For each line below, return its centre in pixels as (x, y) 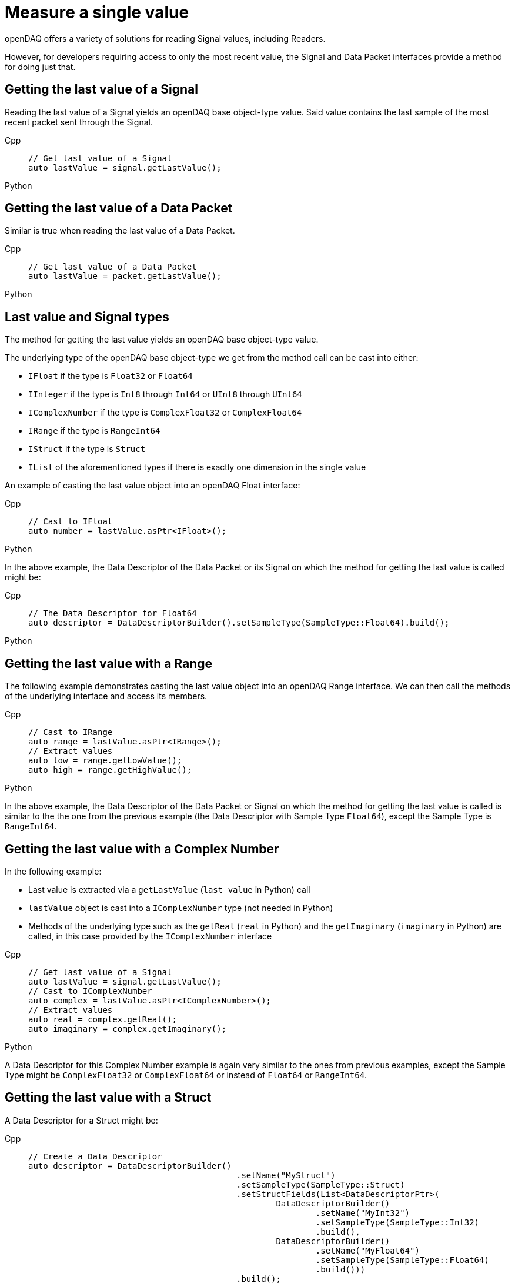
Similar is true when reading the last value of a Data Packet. (120, 231)
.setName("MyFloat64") (367, 1250)
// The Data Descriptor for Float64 (113, 614)
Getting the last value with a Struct (108, 1098)
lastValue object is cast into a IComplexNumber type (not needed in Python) (181, 908)
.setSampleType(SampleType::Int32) (397, 1222)
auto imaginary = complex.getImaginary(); (128, 1028)
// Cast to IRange (71, 732)
